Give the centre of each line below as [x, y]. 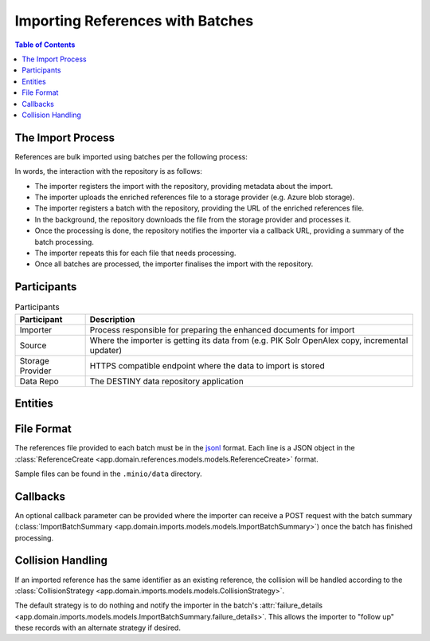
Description [112, 319]
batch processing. [64, 242]
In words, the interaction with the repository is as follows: [109, 171]
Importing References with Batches [134, 21]
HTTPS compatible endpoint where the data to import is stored [207, 365]
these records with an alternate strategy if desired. [98, 628]
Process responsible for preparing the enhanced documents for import [222, 329]
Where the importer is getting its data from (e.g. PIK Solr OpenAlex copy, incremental [249, 340]
